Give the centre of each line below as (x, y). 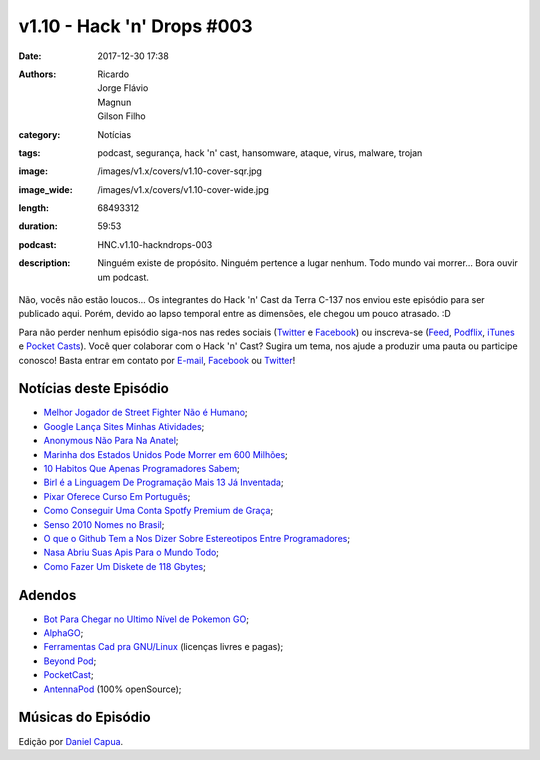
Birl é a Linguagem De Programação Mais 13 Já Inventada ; (163, 482)
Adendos (47, 595)
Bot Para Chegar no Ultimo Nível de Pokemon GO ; (146, 619)
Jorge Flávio (123, 88)
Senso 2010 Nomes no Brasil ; (104, 524)
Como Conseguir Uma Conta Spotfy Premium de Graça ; (158, 511)
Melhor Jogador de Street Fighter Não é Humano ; (146, 412)
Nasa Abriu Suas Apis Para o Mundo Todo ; (131, 552)
